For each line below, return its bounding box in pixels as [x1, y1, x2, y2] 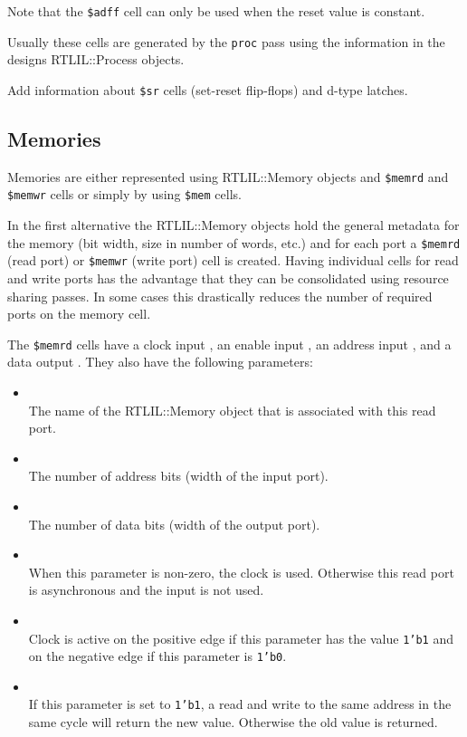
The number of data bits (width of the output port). [28, 514, 320, 533]
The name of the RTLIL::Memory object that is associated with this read [28, 400, 436, 419]
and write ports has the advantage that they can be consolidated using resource [7, 268, 449, 287]
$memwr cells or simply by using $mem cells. [7, 185, 242, 204]
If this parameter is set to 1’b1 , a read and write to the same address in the [28, 694, 452, 713]
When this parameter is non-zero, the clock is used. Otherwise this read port [28, 562, 454, 581]
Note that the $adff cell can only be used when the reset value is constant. [7, 2, 425, 20]
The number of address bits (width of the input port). [28, 466, 329, 485]
